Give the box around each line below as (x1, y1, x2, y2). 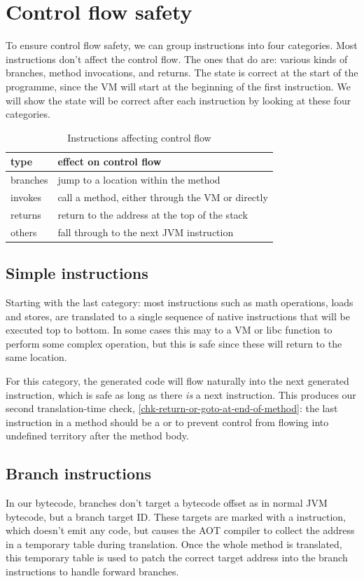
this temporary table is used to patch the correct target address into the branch (6, 550, 348, 565)
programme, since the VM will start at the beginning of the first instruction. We (6, 78, 351, 93)
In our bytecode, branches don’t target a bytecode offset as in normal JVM (6, 495, 328, 510)
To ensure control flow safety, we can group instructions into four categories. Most (6, 38, 358, 53)
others (10, 224, 37, 239)
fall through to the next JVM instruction (57, 224, 234, 239)
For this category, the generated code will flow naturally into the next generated (6, 373, 349, 388)
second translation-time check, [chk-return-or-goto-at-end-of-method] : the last (6, 401, 338, 416)
